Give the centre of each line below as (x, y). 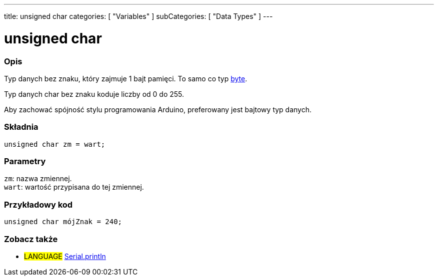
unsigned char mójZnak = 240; (63, 222)
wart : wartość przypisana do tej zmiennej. (74, 187)
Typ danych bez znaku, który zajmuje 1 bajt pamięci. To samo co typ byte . (126, 78)
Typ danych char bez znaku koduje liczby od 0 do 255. (94, 94)
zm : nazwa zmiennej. (38, 179)
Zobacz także (31, 239)
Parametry (25, 161)
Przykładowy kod (38, 204)
